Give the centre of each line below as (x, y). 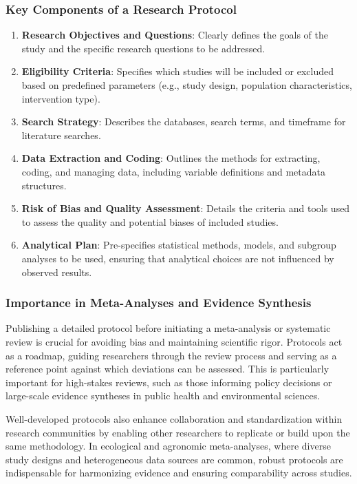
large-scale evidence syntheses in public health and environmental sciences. (163, 396)
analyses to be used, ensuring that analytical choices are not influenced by (178, 258)
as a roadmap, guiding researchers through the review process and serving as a (171, 355)
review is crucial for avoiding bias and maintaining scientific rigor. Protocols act (174, 341)
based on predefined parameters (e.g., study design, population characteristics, (187, 85)
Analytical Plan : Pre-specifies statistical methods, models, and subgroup (179, 245)
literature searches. (61, 135)
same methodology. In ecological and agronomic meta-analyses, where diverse (168, 446)
